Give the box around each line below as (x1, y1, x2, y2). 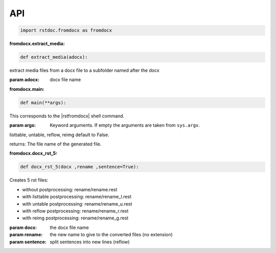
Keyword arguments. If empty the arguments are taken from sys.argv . (50, 122, 200, 129)
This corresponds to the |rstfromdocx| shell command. (9, 113, 125, 119)
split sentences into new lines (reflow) (50, 239, 130, 245)
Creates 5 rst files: (9, 177, 49, 183)
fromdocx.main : (9, 86, 44, 92)
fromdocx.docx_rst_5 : (9, 150, 58, 157)
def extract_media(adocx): (20, 54, 88, 60)
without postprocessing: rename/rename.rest (22, 186, 118, 192)
